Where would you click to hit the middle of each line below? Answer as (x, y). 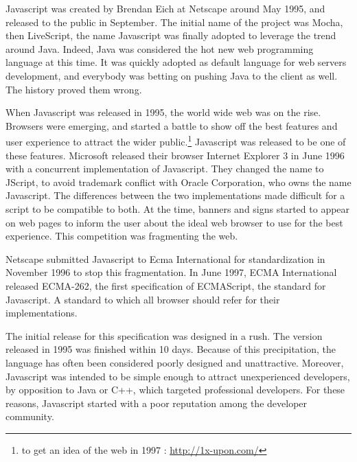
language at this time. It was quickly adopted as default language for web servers (176, 62)
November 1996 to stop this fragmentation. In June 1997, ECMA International (171, 272)
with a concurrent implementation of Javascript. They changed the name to (165, 169)
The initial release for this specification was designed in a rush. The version (164, 335)
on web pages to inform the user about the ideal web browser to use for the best (174, 222)
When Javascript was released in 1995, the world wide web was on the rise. (163, 112)
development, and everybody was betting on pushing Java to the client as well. (172, 75)
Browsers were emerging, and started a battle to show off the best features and (172, 125)
